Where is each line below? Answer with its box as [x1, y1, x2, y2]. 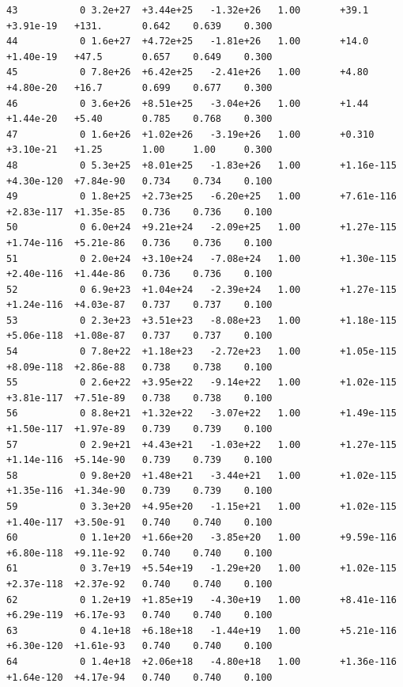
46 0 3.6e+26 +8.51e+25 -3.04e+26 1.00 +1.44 [6, 97, 369, 109]
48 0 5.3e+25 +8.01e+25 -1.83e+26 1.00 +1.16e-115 [6, 159, 397, 171]
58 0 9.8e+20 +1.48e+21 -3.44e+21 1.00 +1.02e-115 [6, 469, 397, 481]
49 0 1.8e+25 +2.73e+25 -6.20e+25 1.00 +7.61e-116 [6, 191, 397, 203]
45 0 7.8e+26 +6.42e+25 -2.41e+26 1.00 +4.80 [6, 66, 369, 78]
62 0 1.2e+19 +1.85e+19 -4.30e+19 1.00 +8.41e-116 [6, 594, 397, 605]
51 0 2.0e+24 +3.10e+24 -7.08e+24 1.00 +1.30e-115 [6, 252, 397, 264]
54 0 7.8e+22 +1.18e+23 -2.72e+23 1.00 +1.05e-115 [6, 346, 397, 358]
